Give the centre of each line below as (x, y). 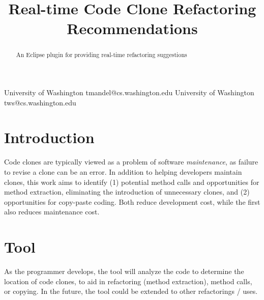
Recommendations (132, 28)
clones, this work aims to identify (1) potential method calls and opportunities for (132, 182)
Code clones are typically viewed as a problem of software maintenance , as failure (131, 162)
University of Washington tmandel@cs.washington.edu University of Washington (129, 92)
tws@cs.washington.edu (40, 102)
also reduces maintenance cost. (52, 212)
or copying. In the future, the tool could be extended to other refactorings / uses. (131, 291)
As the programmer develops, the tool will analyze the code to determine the (124, 271)
